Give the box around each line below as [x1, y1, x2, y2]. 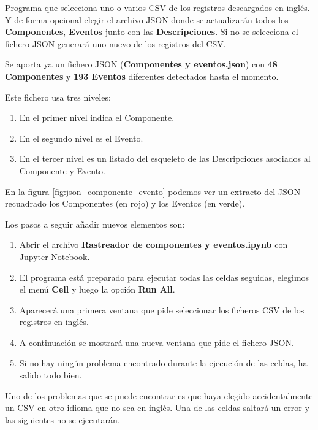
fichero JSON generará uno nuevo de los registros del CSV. [5, 37, 226, 50]
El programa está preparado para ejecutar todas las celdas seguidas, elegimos [19, 271, 309, 283]
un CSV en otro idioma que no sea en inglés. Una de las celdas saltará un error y [5, 401, 309, 414]
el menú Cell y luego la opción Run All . [19, 283, 175, 296]
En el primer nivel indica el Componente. [19, 111, 175, 124]
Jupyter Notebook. [19, 250, 90, 263]
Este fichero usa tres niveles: [5, 90, 111, 103]
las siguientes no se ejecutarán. [5, 413, 120, 426]
